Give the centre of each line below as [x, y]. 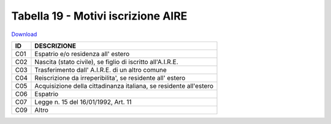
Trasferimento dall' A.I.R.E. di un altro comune [101, 70]
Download [24, 34]
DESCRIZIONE [55, 46]
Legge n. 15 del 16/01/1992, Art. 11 [83, 102]
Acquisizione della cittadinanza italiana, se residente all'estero [124, 86]
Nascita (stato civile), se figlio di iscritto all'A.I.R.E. [106, 62]
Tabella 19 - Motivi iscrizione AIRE [99, 16]
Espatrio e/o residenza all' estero [82, 54]
